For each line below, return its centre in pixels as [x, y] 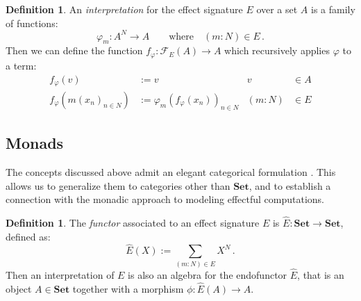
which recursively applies [277, 50]
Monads [35, 143]
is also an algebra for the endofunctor [208, 275]
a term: [21, 65]
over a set [277, 9]
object [19, 288]
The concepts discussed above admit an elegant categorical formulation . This [171, 172]
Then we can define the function [74, 50]
